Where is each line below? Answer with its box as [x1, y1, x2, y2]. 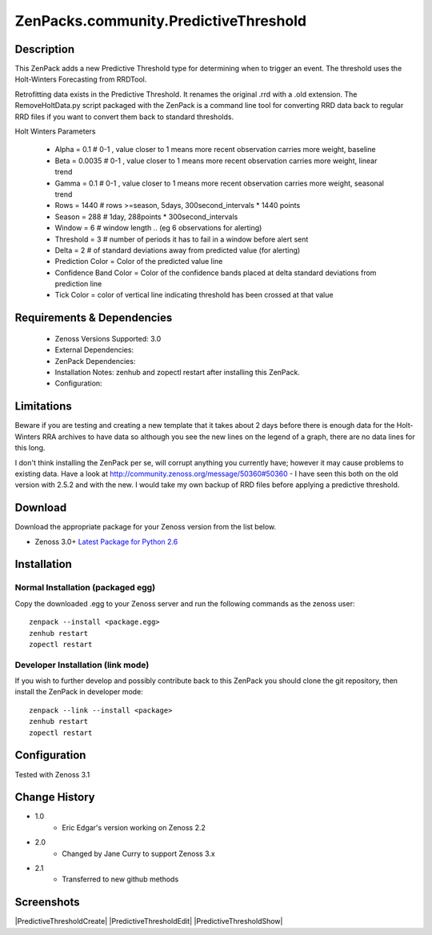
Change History [14, 790, 95, 804]
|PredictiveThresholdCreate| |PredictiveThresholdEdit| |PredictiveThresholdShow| [14, 917, 283, 926]
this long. [14, 443, 46, 453]
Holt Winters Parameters [14, 126, 96, 136]
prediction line [54, 279, 102, 289]
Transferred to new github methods [62, 874, 179, 884]
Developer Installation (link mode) [14, 659, 150, 670]
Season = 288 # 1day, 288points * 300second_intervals [54, 212, 238, 222]
